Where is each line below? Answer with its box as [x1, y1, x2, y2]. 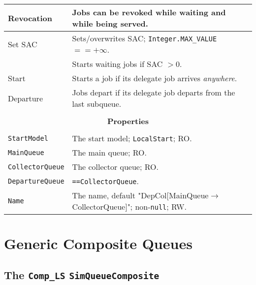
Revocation [8, 12, 52, 24]
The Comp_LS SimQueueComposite [4, 267, 160, 282]
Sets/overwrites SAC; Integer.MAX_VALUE [72, 32, 217, 44]
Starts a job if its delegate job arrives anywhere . [72, 72, 237, 84]
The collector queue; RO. [72, 161, 159, 172]
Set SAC [8, 38, 37, 50]
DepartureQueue [8, 177, 64, 185]
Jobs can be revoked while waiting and [72, 6, 226, 18]
